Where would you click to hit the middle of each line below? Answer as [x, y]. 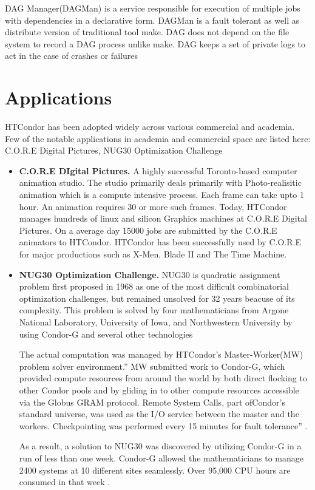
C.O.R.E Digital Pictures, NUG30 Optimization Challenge [114, 150]
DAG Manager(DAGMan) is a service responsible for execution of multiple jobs [153, 8]
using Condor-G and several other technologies [106, 334]
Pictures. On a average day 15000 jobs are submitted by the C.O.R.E [148, 230]
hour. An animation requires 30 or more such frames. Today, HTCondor [153, 206]
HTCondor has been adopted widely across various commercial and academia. [150, 127]
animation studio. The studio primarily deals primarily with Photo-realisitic [160, 182]
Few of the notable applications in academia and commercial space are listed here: [158, 138]
